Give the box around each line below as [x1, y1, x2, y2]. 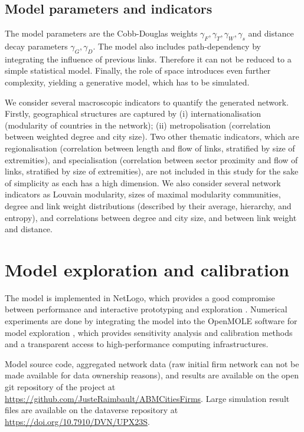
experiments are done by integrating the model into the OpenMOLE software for [5, 315, 298, 327]
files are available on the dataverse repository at [5, 404, 178, 416]
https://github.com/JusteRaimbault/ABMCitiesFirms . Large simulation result [5, 392, 290, 404]
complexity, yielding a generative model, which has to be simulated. [5, 75, 250, 88]
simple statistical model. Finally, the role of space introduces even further [5, 64, 271, 77]
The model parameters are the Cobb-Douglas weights [5, 27, 198, 39]
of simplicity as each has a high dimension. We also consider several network [5, 176, 281, 189]
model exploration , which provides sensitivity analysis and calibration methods [5, 326, 293, 338]
